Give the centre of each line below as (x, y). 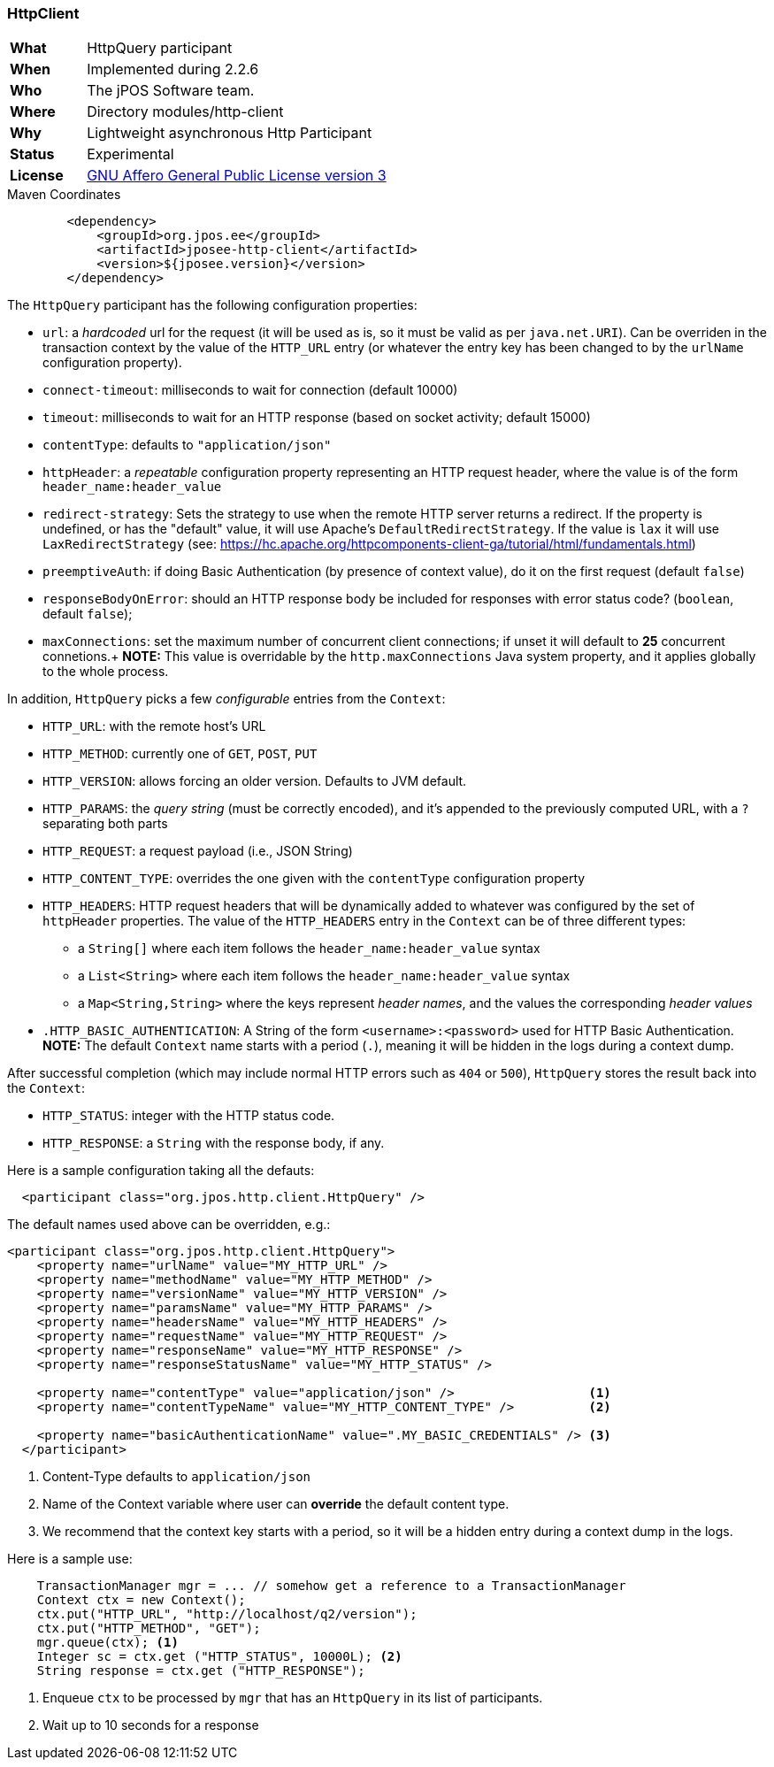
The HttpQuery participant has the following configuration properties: (212, 305)
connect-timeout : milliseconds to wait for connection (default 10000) (250, 390)
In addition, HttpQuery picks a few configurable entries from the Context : (226, 699)
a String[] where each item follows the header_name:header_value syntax (309, 949)
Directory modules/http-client (185, 112)
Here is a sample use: (70, 1559)
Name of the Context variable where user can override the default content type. (276, 1504)
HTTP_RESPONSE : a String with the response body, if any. (214, 1143)
